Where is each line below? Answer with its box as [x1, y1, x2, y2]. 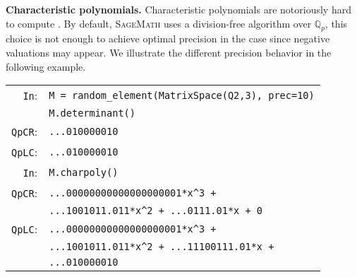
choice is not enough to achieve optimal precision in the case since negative [6, 31, 330, 46]
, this [325, 16, 348, 30]
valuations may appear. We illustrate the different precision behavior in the [6, 45, 332, 59]
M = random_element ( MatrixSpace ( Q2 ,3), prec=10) [49, 89, 315, 101]
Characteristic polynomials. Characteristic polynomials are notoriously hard [6, 2, 351, 16]
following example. [6, 59, 86, 73]
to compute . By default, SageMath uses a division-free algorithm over [6, 16, 312, 30]
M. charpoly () [49, 166, 119, 178]
